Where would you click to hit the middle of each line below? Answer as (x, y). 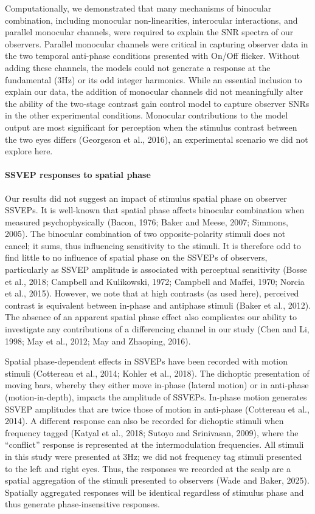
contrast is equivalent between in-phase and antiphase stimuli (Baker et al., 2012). (158, 305)
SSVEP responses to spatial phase (78, 175)
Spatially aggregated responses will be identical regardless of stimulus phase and (154, 492)
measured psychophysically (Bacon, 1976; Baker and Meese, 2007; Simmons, (147, 221)
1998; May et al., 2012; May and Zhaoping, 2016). (98, 341)
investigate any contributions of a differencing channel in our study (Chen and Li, (157, 329)
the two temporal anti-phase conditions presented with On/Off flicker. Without (152, 56)
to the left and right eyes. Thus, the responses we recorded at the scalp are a (148, 468)
